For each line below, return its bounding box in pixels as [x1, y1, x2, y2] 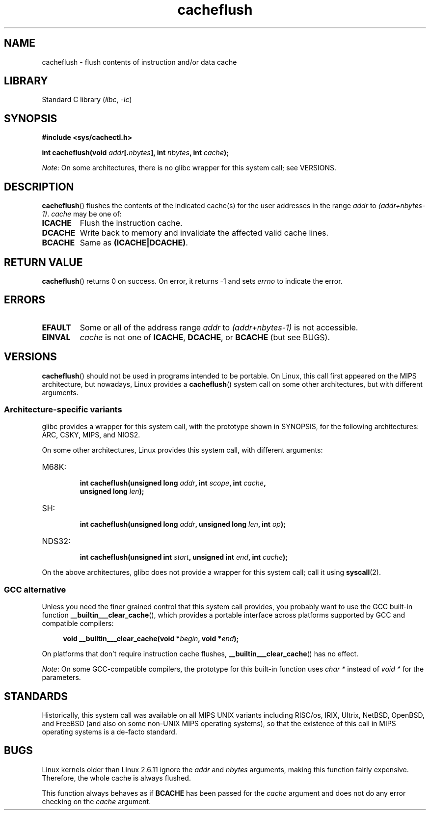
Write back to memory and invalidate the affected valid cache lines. [80, 228, 329, 238]
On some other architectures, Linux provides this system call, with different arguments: [42, 446, 323, 455]
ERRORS [4, 294, 46, 306]
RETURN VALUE [4, 256, 83, 269]
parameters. [42, 673, 81, 682]
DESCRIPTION [4, 180, 74, 193]
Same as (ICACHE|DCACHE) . [80, 238, 188, 248]
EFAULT [42, 322, 71, 332]
